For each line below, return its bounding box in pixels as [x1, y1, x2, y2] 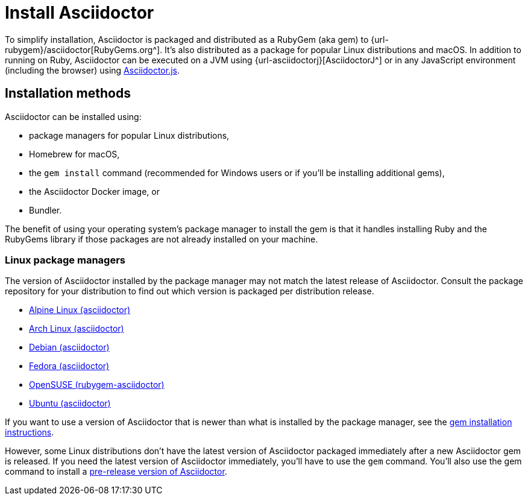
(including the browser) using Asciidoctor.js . [5, 65, 180, 75]
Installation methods [5, 86, 131, 101]
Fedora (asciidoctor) [29, 361, 110, 372]
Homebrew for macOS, [29, 148, 120, 159]
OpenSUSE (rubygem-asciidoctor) [29, 379, 165, 390]
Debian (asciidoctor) [29, 342, 110, 353]
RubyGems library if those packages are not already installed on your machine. [5, 233, 318, 244]
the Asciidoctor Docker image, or [29, 186, 160, 197]
